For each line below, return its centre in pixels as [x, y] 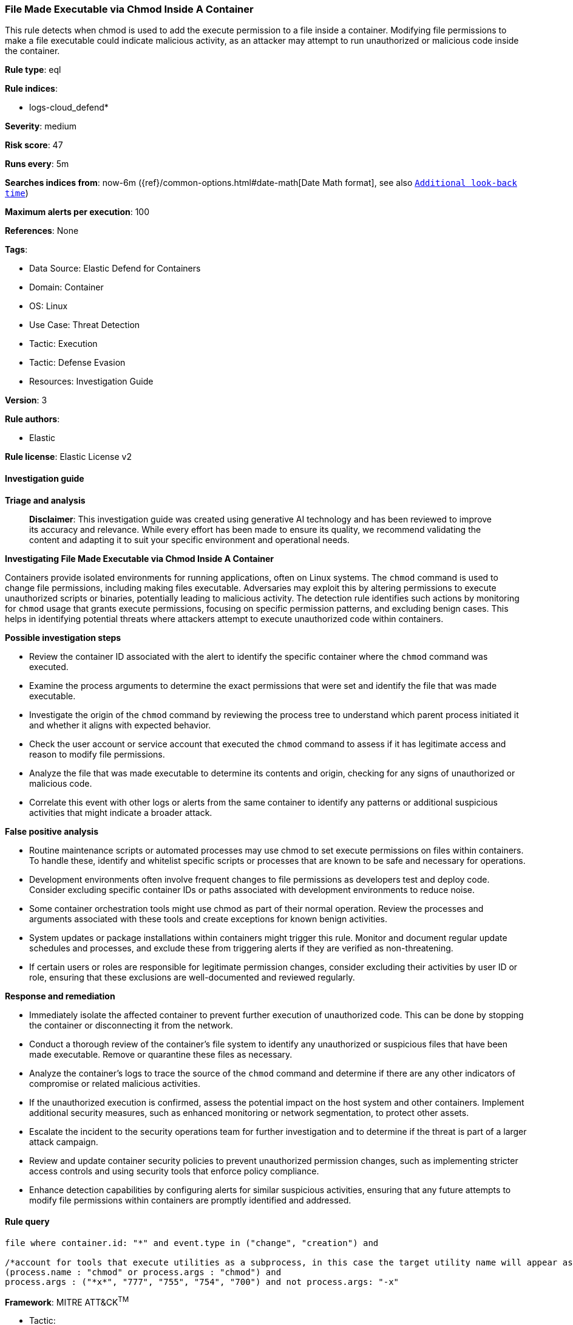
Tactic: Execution [63, 344]
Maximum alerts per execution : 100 [77, 212]
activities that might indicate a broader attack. [121, 812]
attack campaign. [64, 1142]
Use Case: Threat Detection [85, 325]
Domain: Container [66, 287]
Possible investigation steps [63, 637]
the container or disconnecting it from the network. [131, 1025]
